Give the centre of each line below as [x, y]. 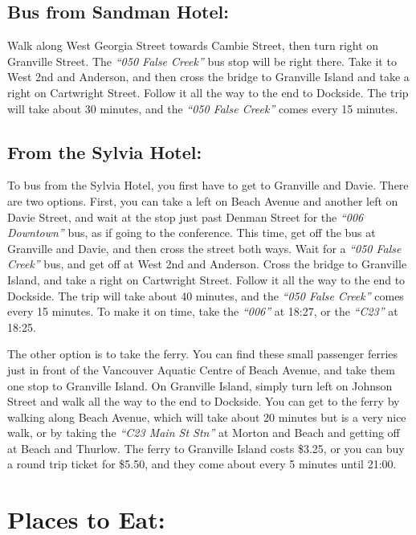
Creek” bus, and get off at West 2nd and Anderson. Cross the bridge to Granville [207, 264]
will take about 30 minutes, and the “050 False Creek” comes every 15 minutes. [203, 108]
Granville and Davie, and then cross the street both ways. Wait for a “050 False [204, 248]
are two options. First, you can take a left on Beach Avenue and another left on [203, 200]
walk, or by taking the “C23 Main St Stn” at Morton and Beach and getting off [204, 433]
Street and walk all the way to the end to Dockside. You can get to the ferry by [204, 401]
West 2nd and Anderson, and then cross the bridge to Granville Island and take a [208, 77]
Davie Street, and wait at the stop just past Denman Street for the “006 [186, 216]
